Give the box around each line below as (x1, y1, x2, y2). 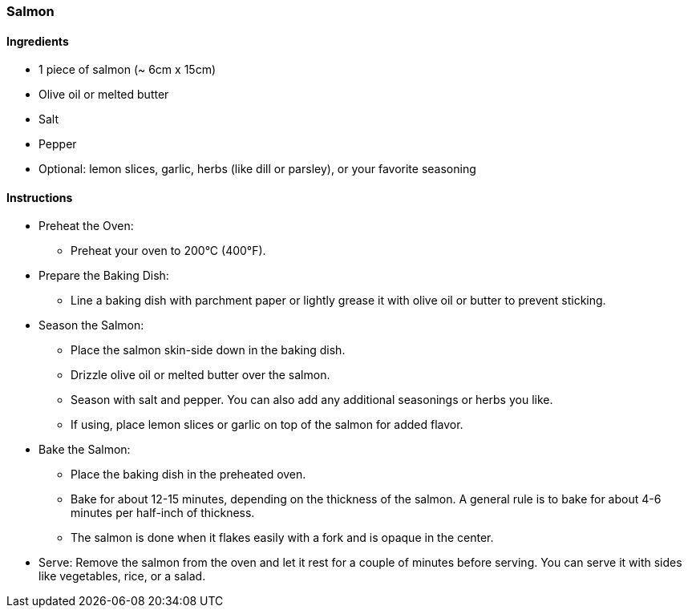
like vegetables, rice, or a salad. (38, 569, 206, 584)
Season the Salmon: (38, 318, 144, 333)
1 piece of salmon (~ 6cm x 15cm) (38, 63, 217, 77)
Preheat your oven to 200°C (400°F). (71, 244, 266, 258)
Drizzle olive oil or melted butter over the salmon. (71, 368, 330, 382)
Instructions (6, 190, 73, 204)
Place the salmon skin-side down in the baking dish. (71, 343, 346, 357)
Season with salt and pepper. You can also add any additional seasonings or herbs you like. (71, 393, 553, 407)
